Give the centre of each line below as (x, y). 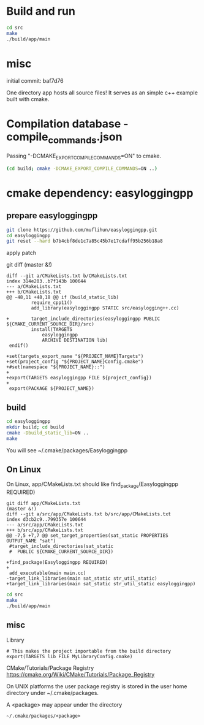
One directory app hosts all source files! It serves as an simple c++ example (102, 93)
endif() (19, 346)
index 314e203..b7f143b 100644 (46, 281)
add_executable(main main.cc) (47, 573)
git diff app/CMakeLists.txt (43, 504)
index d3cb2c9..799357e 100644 (46, 520)
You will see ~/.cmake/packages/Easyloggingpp (67, 450)
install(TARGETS (51, 330)
